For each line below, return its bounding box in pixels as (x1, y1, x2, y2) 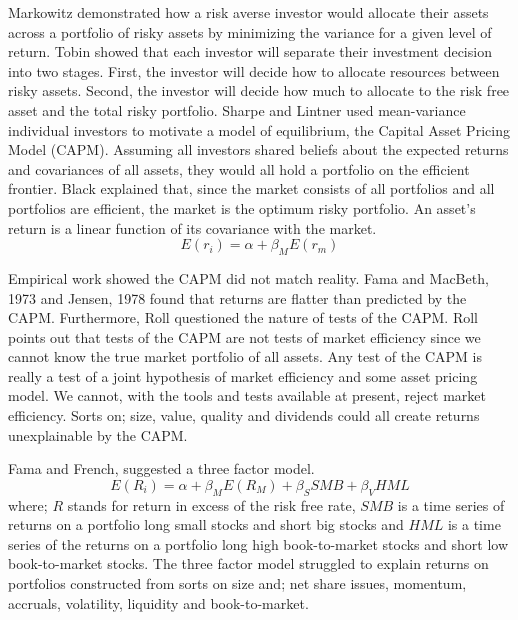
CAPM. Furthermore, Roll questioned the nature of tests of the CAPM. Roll (8, 307, 478, 328)
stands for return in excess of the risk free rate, (67, 494, 356, 515)
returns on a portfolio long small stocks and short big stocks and (8, 514, 404, 535)
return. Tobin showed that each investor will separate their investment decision (8, 41, 492, 62)
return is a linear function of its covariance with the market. (8, 217, 377, 238)
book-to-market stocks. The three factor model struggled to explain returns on (8, 553, 489, 574)
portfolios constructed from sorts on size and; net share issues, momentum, (8, 573, 467, 594)
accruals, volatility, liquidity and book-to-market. (8, 592, 309, 613)
